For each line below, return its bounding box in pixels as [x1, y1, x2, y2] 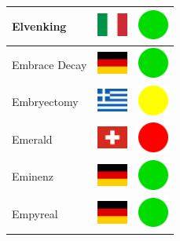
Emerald [12, 130, 53, 147]
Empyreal [12, 206, 58, 222]
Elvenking [12, 17, 67, 34]
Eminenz [12, 168, 54, 184]
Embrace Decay [12, 56, 87, 72]
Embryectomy [12, 93, 79, 110]
